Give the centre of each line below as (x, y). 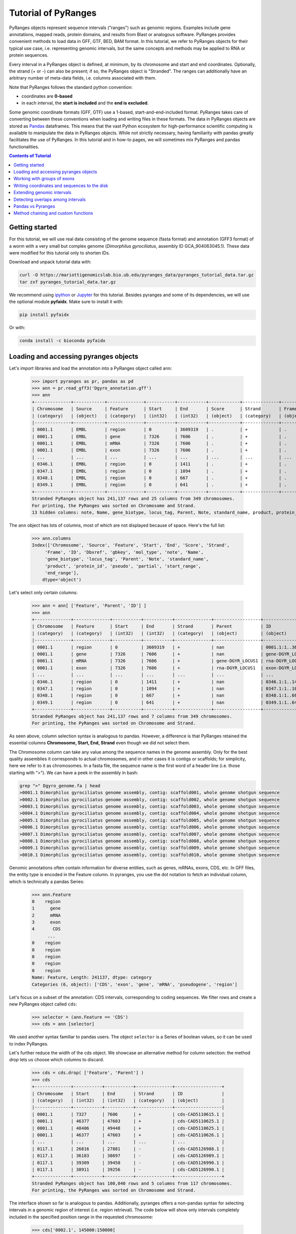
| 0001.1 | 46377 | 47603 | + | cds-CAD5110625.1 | (128, 1121)
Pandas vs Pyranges (34, 206)
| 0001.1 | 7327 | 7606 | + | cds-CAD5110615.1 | (128, 1114)
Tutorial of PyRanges (53, 13)
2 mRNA (46, 915)
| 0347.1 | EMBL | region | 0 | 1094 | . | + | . (159, 471)
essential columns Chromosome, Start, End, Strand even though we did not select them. (100, 743)
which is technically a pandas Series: (47, 882)
